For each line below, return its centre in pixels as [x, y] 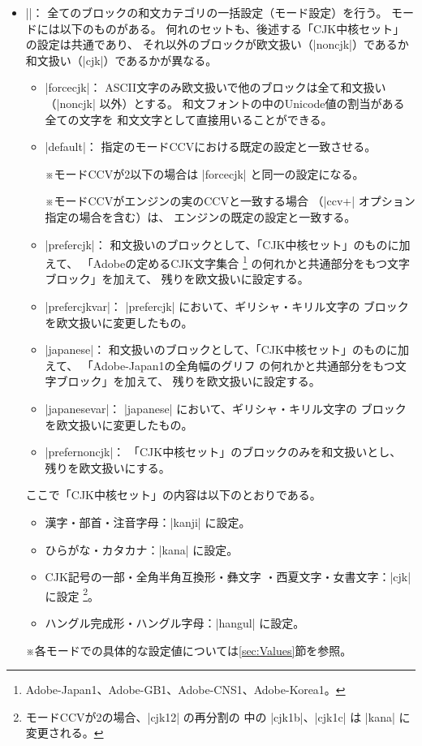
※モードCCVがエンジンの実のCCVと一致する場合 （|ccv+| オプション [230, 201]
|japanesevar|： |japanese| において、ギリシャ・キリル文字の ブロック [226, 408]
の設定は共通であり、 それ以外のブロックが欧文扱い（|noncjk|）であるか [217, 44]
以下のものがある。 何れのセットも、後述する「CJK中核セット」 [232, 28]
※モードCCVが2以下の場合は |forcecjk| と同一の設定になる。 [205, 173]
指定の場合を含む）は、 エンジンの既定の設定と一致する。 [200, 216]
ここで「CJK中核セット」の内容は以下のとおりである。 [173, 495]
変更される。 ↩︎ [65, 733]
